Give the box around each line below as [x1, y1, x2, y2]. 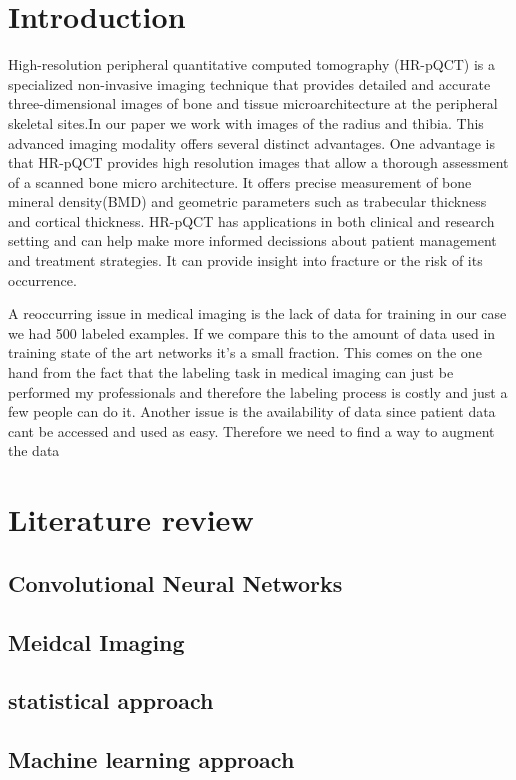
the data [8, 440, 60, 461]
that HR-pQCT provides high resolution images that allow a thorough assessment [8, 152, 509, 173]
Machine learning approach [8, 744, 295, 775]
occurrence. [8, 269, 77, 290]
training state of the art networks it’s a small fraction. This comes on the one [8, 342, 482, 363]
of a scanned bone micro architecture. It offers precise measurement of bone [8, 171, 472, 192]
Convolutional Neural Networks [8, 567, 343, 598]
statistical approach [8, 685, 214, 716]
